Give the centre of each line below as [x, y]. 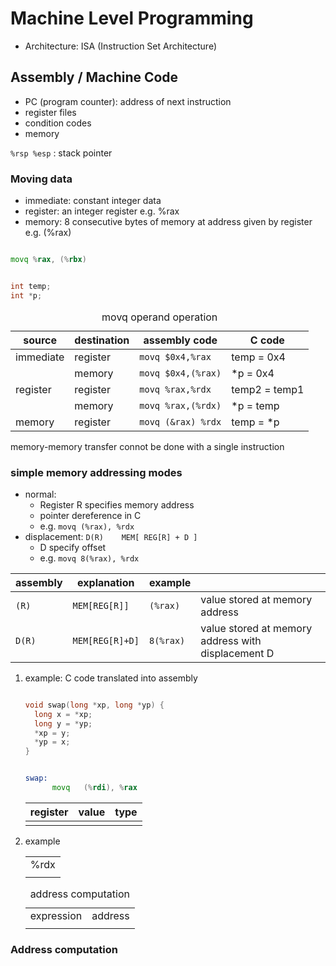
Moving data [41, 179]
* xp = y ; [52, 733]
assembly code [180, 340]
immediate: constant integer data [93, 201]
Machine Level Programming [132, 18]
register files [50, 112]
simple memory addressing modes [96, 472]
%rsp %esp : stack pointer [61, 153]
